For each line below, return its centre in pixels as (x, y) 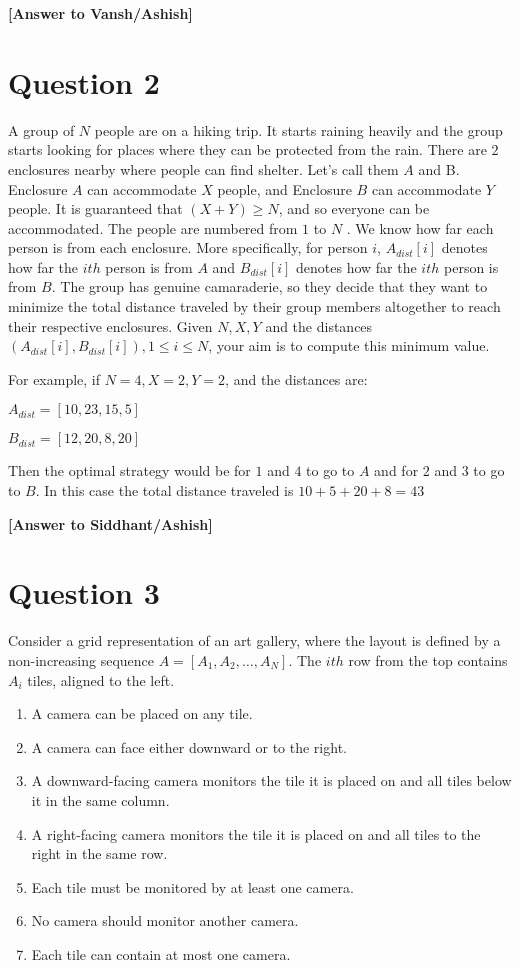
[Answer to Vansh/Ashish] (100, 13)
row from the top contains (428, 659)
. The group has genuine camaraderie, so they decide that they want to (269, 286)
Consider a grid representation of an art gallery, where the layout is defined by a (254, 640)
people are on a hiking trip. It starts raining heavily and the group (298, 129)
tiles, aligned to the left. (101, 679)
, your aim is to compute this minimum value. (349, 345)
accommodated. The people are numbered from (153, 227)
